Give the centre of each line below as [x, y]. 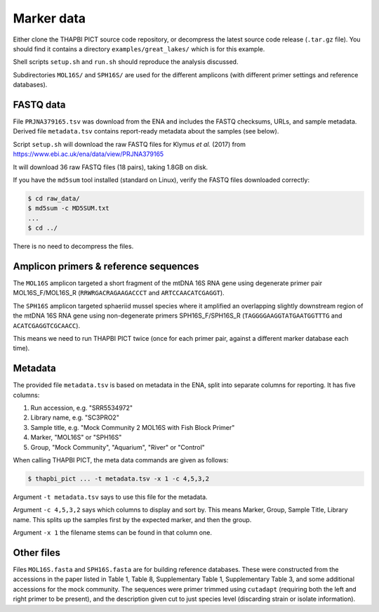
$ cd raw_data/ [54, 198]
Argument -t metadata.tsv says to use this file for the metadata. [110, 497]
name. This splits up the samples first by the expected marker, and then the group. [132, 519]
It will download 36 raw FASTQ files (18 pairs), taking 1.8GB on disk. [111, 167]
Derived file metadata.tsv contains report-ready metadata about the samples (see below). [146, 131]
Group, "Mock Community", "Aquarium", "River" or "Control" [118, 447]
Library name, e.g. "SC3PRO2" [75, 417]
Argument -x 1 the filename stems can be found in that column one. [112, 533]
